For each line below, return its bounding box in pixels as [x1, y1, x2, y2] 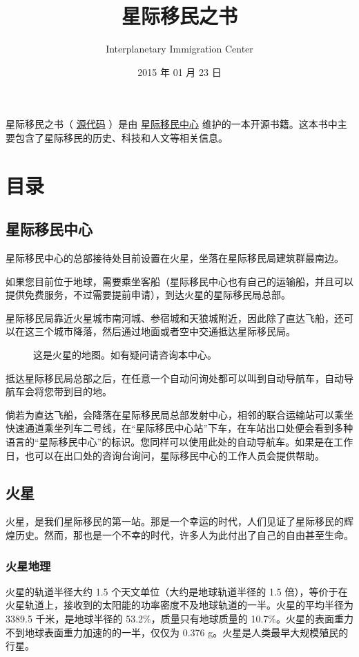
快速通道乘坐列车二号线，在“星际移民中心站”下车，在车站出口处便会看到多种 [6, 421, 353, 435]
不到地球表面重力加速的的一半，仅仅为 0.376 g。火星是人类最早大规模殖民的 [6, 625, 349, 639]
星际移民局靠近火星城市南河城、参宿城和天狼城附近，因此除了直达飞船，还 [6, 310, 344, 325]
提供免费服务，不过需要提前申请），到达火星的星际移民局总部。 [6, 287, 291, 302]
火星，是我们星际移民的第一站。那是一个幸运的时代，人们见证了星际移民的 [6, 514, 344, 529]
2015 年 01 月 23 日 [137, 64, 222, 79]
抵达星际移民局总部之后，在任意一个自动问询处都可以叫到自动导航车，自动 [6, 370, 344, 385]
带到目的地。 [53, 384, 112, 399]
